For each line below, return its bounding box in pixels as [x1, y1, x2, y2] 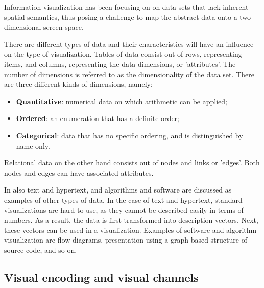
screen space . [43, 21, 84, 32]
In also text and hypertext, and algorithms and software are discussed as [4, 184, 232, 195]
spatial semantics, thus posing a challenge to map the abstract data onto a [4, 11, 237, 22]
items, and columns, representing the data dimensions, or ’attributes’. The [4, 58, 236, 69]
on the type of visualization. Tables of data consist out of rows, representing [4, 49, 242, 59]
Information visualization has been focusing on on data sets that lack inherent [4, 2, 249, 12]
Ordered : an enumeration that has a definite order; [16, 113, 179, 124]
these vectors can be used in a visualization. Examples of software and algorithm [4, 224, 257, 235]
